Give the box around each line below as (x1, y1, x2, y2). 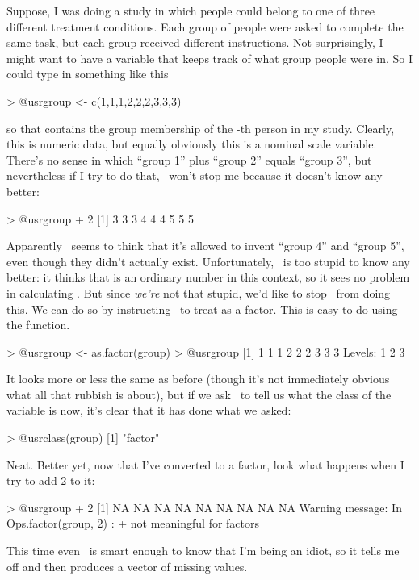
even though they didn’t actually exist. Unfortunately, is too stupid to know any (6, 252, 410, 269)
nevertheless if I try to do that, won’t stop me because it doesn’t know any (6, 167, 383, 184)
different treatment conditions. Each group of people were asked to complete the (6, 18, 404, 35)
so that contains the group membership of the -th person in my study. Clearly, (6, 119, 395, 136)
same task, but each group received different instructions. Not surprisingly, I (6, 34, 383, 51)
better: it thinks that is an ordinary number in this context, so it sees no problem (6, 269, 410, 286)
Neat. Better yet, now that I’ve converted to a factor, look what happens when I (6, 456, 404, 473)
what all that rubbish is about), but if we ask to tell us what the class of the (6, 386, 392, 403)
